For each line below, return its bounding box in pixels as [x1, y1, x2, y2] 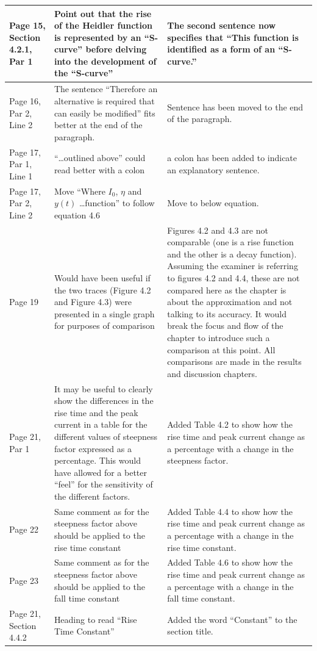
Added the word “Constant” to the [167, 613, 297, 625]
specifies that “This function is [167, 31, 299, 43]
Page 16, [9, 94, 41, 107]
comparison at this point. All [167, 343, 276, 356]
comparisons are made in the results [167, 355, 302, 368]
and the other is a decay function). [167, 247, 297, 260]
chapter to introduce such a [167, 331, 270, 343]
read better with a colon [54, 163, 145, 176]
